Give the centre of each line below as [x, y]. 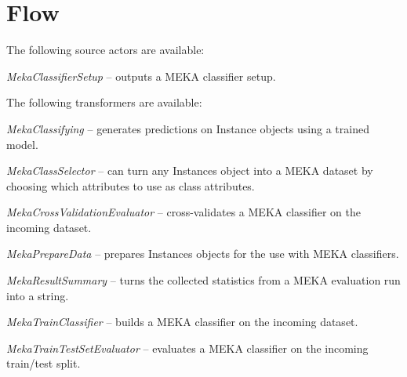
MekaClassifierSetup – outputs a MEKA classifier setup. [141, 76]
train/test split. [44, 363]
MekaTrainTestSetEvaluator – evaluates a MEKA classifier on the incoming [187, 348]
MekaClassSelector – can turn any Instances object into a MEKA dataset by [190, 170]
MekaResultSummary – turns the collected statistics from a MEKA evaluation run [203, 280]
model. [22, 144]
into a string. [38, 295]
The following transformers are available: [104, 102]
